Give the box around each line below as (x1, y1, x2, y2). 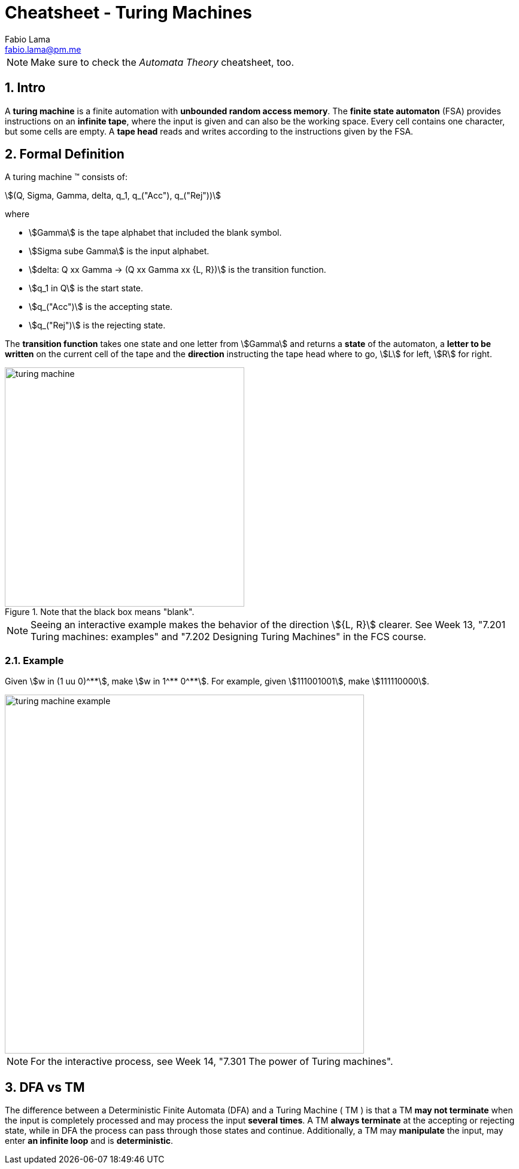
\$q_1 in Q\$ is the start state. (29, 283, 144, 294)
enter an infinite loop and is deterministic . (5, 1135, 174, 1146)
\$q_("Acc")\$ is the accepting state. (29, 302, 173, 312)
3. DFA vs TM (5, 1079, 85, 1095)
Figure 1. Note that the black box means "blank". (5, 607, 195, 617)
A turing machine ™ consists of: (5, 172, 128, 182)
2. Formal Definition (5, 147, 125, 162)
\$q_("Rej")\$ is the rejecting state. (29, 320, 166, 331)
